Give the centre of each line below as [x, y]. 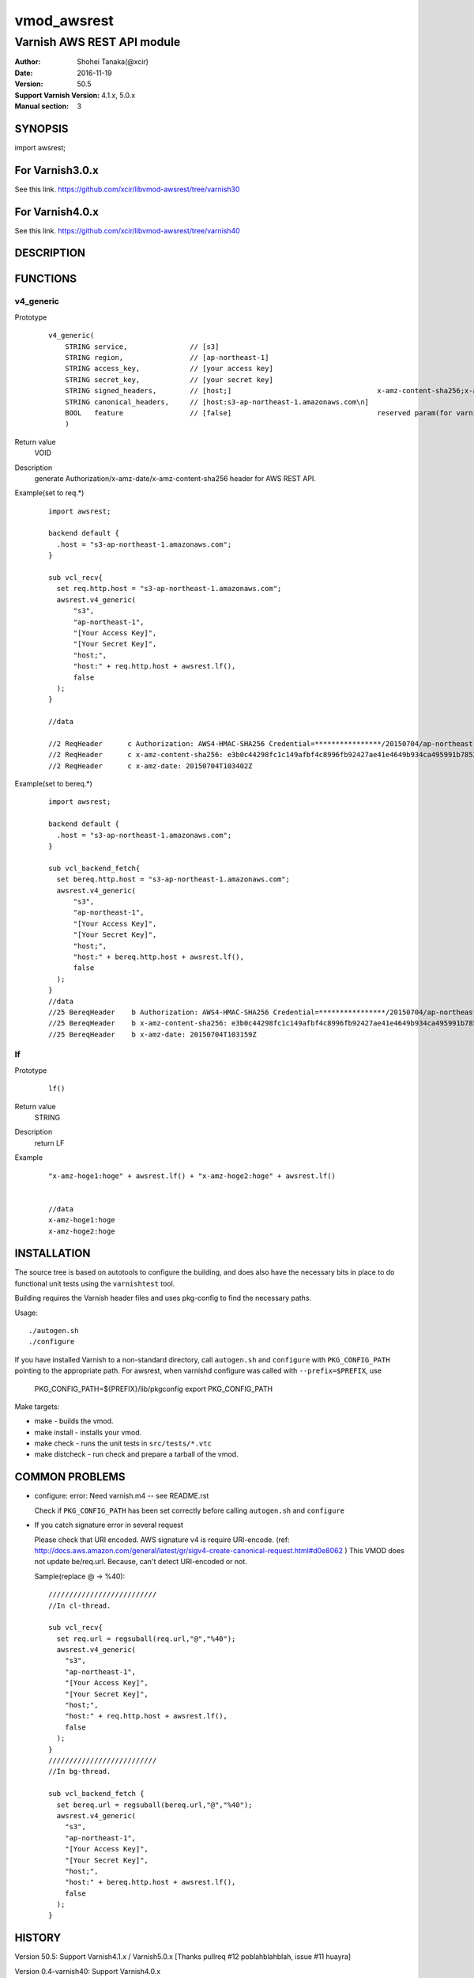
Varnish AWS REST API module [98, 42]
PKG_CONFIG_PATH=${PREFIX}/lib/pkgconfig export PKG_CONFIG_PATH [153, 1389]
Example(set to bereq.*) [53, 784]
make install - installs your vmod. [88, 1432]
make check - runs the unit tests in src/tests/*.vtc [123, 1443]
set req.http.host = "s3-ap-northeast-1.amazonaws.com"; [169, 589]
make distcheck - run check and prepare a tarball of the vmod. [136, 1454]
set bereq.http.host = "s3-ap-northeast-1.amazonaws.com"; [173, 879]
